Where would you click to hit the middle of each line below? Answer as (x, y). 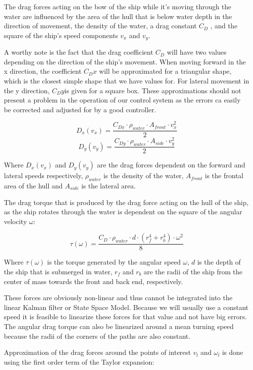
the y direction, (27, 90)
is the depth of (219, 262)
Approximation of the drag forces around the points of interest (97, 352)
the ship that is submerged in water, (58, 271)
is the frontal (224, 175)
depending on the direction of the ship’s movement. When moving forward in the (125, 61)
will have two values (197, 52)
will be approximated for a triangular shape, (165, 71)
